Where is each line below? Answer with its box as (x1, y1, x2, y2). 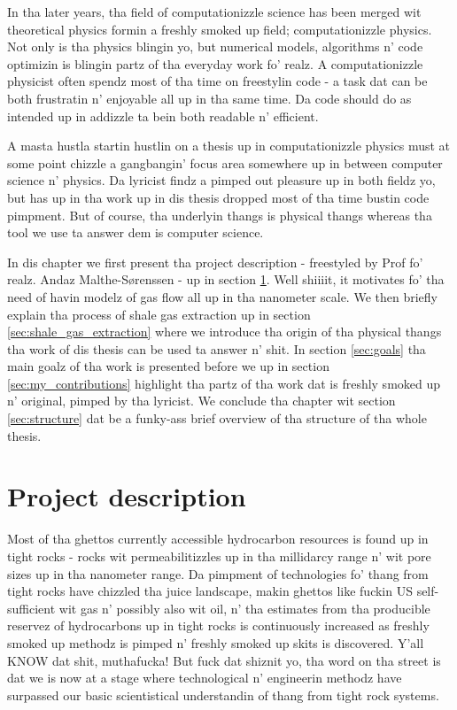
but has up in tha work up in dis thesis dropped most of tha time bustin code (7, 188, 430, 206)
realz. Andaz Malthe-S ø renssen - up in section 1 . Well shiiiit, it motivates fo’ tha (7, 270, 445, 289)
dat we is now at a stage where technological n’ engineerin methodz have (7, 668, 402, 687)
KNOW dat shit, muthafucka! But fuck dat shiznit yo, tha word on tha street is (7, 651, 441, 669)
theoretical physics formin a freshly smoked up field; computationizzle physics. (7, 19, 432, 38)
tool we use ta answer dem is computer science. (7, 223, 264, 242)
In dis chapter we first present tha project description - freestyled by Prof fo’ (7, 252, 423, 271)
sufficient (7, 598, 56, 617)
